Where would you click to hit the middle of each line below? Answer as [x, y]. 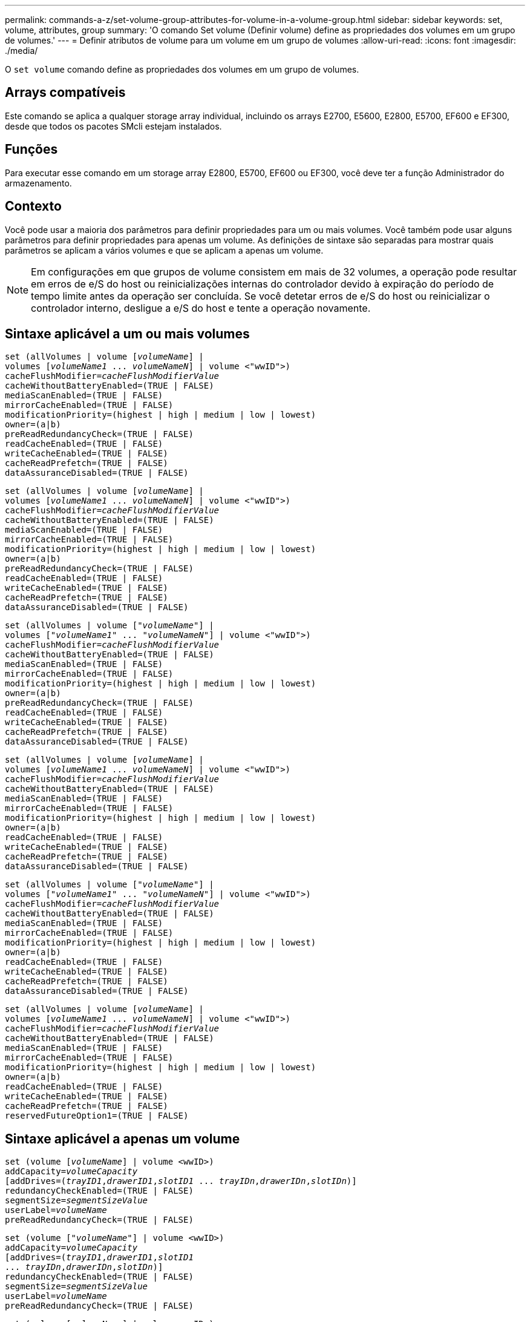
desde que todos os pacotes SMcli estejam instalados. [113, 126]
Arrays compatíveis [65, 93]
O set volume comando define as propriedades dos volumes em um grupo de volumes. [182, 69]
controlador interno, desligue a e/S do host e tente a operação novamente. [201, 308]
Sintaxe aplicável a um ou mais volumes [127, 334]
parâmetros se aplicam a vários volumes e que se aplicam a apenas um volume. [164, 250]
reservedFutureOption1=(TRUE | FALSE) [97, 1116]
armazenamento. [38, 183]
